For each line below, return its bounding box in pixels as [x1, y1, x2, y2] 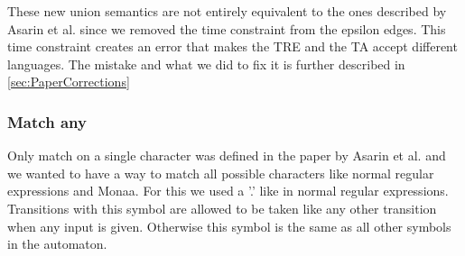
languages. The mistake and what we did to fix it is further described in [7, 54, 405, 73]
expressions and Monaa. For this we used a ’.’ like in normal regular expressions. [7, 181, 449, 200]
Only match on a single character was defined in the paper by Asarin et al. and [7, 146, 446, 165]
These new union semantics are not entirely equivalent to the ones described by [7, 2, 447, 20]
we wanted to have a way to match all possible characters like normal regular [7, 163, 434, 182]
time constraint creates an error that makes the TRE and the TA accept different [7, 37, 458, 56]
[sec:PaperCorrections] [7, 72, 130, 91]
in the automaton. [7, 234, 107, 253]
